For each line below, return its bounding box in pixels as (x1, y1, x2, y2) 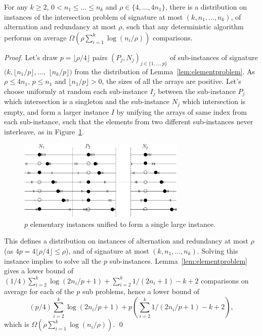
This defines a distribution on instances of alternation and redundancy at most (4, 235, 248, 246)
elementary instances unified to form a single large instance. (30, 218, 216, 229)
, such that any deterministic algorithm (122, 21, 244, 32)
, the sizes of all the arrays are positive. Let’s (102, 76, 241, 86)
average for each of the (4, 286, 74, 297)
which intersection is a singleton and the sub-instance (4, 96, 170, 107)
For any (4, 2, 28, 12)
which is (4, 319, 29, 329)
